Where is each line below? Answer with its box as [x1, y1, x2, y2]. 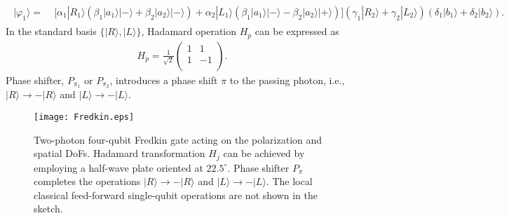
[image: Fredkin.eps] [34, 112, 135, 122]
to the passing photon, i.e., [229, 72, 345, 87]
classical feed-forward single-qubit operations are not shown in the [34, 187, 318, 202]
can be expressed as [254, 24, 339, 39]
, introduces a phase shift [109, 72, 218, 87]
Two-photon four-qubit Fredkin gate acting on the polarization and [34, 132, 323, 147]
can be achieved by [223, 146, 305, 161]
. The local [266, 174, 313, 189]
